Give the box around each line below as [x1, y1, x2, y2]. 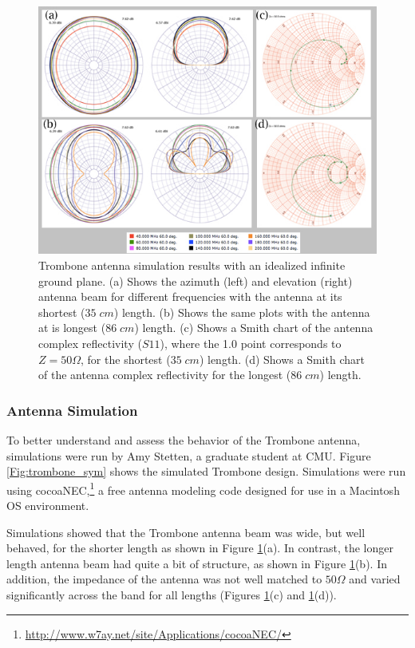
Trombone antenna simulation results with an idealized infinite [38, 256, 346, 273]
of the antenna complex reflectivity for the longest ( [38, 366, 291, 383]
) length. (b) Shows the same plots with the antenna [113, 303, 370, 320]
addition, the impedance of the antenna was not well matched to [6, 571, 322, 587]
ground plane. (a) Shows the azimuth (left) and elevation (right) [38, 272, 353, 289]
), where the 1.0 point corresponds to [160, 334, 342, 351]
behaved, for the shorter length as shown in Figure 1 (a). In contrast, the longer [6, 539, 393, 556]
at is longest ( [38, 319, 106, 336]
